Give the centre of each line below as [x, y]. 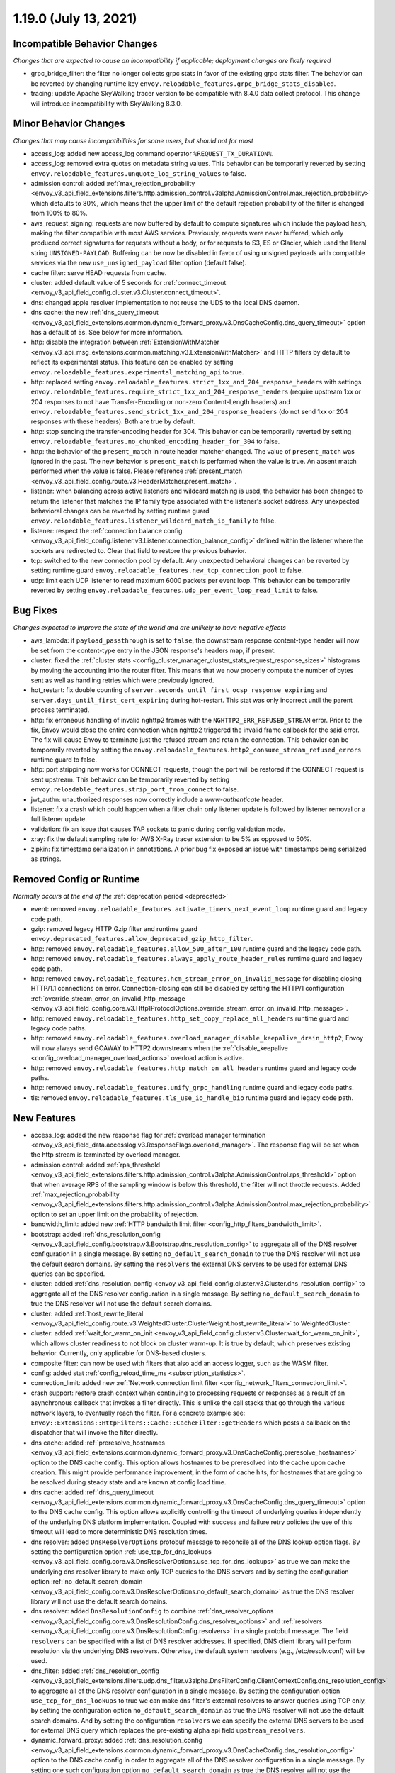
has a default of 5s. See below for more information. [107, 332]
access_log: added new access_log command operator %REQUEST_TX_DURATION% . [152, 153]
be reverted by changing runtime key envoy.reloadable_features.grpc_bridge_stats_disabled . [183, 83]
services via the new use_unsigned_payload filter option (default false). [139, 263]
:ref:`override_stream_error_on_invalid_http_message [108, 998]
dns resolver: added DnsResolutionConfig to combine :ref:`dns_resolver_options [152, 1611]
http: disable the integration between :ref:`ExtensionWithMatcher [125, 342]
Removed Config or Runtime [76, 879]
